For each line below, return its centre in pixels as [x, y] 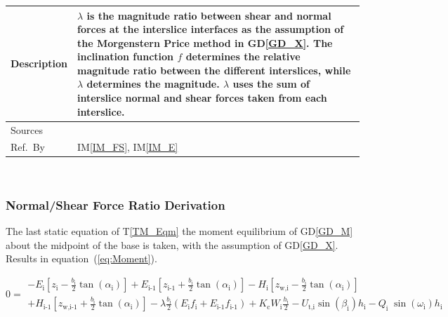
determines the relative [243, 56]
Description [39, 63]
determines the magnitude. [153, 84]
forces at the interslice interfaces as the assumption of [211, 29]
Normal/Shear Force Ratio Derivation [116, 204]
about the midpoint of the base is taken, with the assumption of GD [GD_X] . [172, 244]
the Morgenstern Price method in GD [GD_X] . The [205, 42]
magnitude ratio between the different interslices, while [214, 70]
